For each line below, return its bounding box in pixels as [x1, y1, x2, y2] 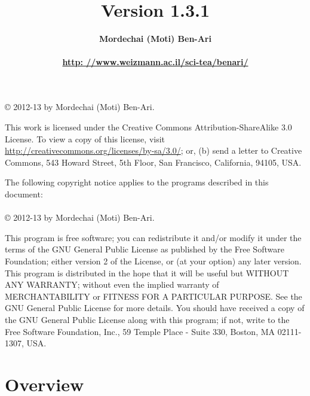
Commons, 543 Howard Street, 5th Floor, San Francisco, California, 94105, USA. [5, 156, 302, 168]
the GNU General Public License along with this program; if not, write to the [5, 313, 290, 325]
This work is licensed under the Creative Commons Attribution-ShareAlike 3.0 [5, 121, 292, 133]
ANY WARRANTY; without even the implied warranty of [5, 278, 219, 291]
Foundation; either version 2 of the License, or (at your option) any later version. [5, 255, 302, 267]
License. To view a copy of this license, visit [5, 132, 165, 145]
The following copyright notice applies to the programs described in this [5, 176, 269, 188]
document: [5, 188, 43, 200]
